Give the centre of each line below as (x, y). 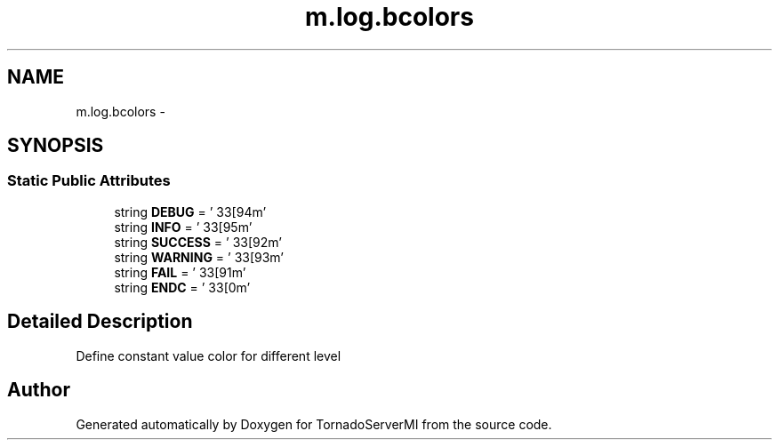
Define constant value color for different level (209, 355)
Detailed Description (100, 322)
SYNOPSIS (56, 146)
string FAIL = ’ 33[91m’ (180, 272)
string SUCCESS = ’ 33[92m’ (198, 242)
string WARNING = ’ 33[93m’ (199, 257)
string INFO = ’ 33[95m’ (183, 227)
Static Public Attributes (89, 181)
